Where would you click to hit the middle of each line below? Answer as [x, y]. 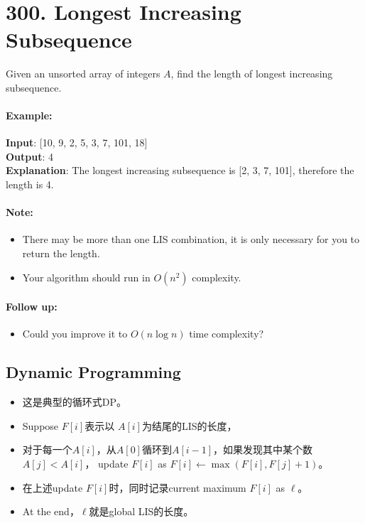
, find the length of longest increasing [252, 74]
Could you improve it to [75, 334]
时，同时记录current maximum [178, 487]
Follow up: [32, 307]
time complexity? [227, 334]
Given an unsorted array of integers [83, 74]
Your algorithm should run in [86, 277]
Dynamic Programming [93, 372]
